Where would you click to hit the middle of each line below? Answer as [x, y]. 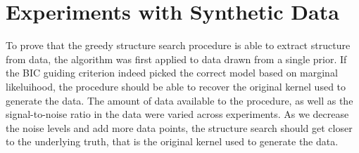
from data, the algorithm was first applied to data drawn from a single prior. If [176, 59]
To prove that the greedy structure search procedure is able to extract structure [178, 45]
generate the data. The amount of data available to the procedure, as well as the [179, 100]
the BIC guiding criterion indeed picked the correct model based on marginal [172, 73]
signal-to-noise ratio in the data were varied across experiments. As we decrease [177, 114]
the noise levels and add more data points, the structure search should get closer [179, 127]
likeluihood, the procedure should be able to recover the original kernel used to [176, 86]
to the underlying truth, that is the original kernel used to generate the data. [172, 141]
